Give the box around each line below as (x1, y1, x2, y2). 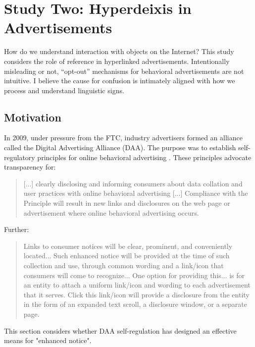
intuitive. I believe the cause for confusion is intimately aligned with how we (4, 75, 235, 86)
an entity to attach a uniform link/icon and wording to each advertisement (23, 280, 251, 290)
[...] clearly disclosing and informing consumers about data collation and (23, 178, 243, 188)
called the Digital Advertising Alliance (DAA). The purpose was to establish (4, 142, 236, 153)
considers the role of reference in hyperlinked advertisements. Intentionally (4, 56, 230, 66)
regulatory (4, 152, 35, 162)
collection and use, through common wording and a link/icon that (23, 260, 224, 271)
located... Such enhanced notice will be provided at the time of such (23, 250, 230, 261)
